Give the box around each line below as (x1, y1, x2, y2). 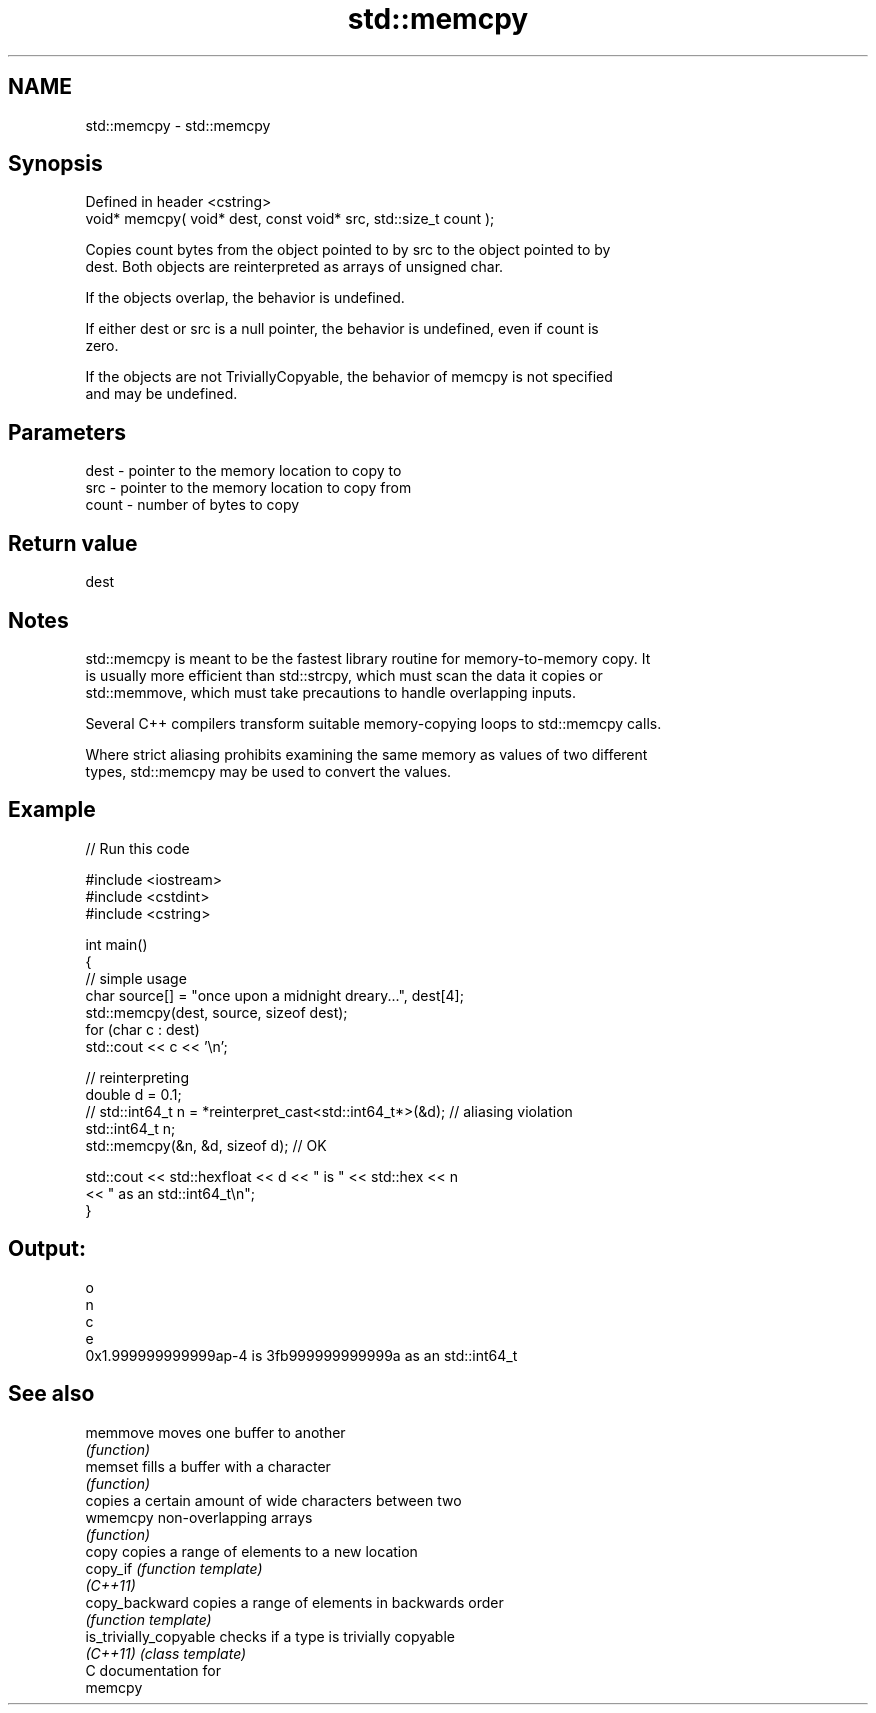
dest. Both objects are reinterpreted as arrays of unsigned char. (85, 258, 504, 276)
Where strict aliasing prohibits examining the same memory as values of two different (85, 745, 648, 763)
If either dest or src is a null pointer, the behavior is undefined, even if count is (85, 320, 599, 338)
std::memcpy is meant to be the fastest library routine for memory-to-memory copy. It (85, 649, 651, 667)
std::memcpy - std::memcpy (85, 116, 271, 134)
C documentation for (85, 1661, 222, 1679)
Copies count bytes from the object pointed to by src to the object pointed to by (85, 241, 611, 259)
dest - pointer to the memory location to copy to (85, 462, 402, 480)
